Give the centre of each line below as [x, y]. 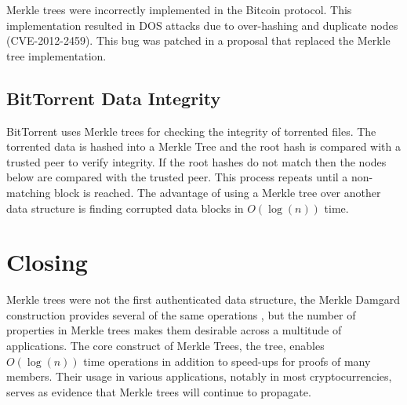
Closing [47, 262]
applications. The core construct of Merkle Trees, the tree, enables [165, 346]
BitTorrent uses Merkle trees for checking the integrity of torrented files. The [191, 131]
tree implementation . [56, 55]
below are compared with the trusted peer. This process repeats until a [177, 177]
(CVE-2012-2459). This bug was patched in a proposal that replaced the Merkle [198, 40]
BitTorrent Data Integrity [114, 98]
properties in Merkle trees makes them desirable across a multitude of [174, 330]
